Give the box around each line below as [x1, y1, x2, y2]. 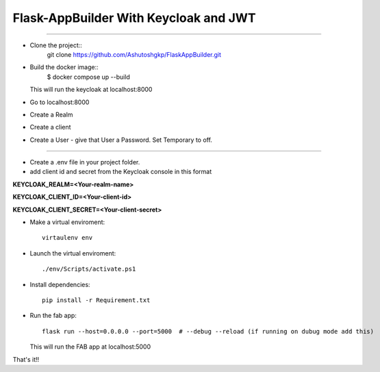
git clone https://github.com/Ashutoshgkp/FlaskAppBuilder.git [47, 50, 222, 58]
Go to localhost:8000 [29, 98, 90, 106]
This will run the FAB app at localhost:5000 [29, 343, 151, 351]
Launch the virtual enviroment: [29, 249, 116, 257]
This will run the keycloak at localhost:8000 [29, 86, 153, 94]
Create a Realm [29, 110, 73, 119]
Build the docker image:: [29, 63, 99, 71]
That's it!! [12, 355, 40, 363]
